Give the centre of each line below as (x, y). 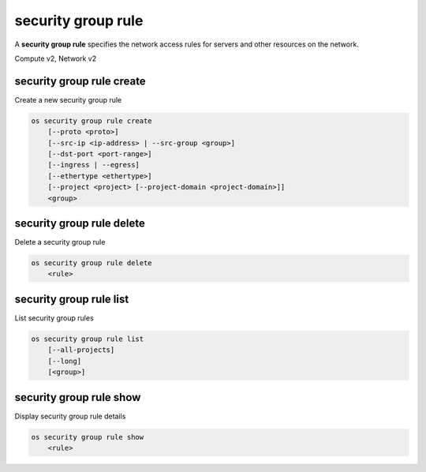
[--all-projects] (81, 350)
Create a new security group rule (68, 99)
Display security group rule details (70, 416)
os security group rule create (92, 121)
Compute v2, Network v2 (56, 58)
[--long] (65, 361)
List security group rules (54, 318)
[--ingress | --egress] (93, 165)
